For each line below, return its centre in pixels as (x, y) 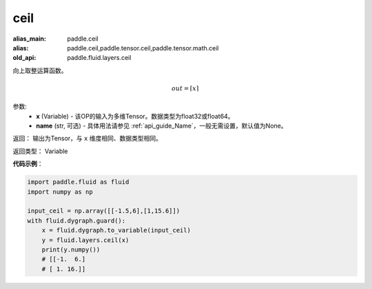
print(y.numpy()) (71, 249)
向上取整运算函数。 (40, 70)
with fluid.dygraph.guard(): (76, 220)
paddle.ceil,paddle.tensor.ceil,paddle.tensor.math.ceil (143, 48)
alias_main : (29, 39)
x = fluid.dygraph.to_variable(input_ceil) (116, 230)
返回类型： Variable (40, 151)
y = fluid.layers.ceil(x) (85, 240)
